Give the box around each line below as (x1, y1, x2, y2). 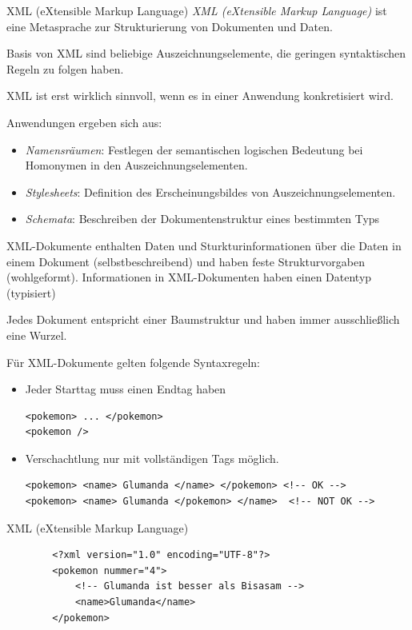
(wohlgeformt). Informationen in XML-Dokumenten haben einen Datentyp (6, 269, 372, 285)
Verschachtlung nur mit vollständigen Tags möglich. (25, 449, 279, 466)
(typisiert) (6, 284, 56, 301)
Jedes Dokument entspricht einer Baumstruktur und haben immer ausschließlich (6, 311, 400, 328)
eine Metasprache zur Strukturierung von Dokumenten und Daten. (6, 18, 333, 34)
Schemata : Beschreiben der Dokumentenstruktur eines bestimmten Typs (25, 210, 380, 227)
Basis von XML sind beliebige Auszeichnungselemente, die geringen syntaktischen (6, 45, 406, 62)
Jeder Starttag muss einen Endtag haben (25, 381, 226, 397)
